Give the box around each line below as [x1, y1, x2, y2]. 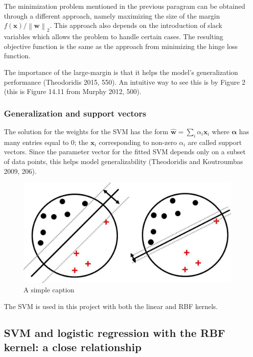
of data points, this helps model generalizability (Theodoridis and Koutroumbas [4, 156, 243, 166]
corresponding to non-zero [98, 137, 177, 147]
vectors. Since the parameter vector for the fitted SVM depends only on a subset [4, 146, 246, 157]
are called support [187, 137, 242, 147]
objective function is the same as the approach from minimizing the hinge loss [4, 41, 238, 51]
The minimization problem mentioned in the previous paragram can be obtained [4, 1, 245, 11]
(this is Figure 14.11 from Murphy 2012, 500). [4, 86, 141, 96]
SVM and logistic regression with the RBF [4, 325, 226, 340]
